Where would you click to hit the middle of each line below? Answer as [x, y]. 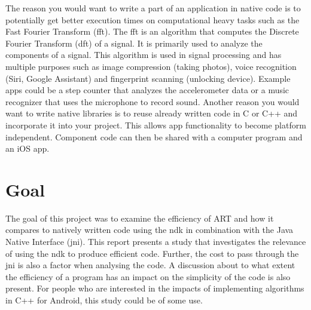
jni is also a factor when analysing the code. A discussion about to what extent [150, 265]
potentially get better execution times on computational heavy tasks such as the [153, 19]
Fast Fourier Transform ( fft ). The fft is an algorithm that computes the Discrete [152, 31]
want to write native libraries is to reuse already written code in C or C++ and [152, 113]
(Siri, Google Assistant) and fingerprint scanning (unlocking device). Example [148, 78]
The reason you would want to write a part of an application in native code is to [153, 8]
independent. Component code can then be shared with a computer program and [154, 136]
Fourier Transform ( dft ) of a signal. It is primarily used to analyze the [134, 43]
